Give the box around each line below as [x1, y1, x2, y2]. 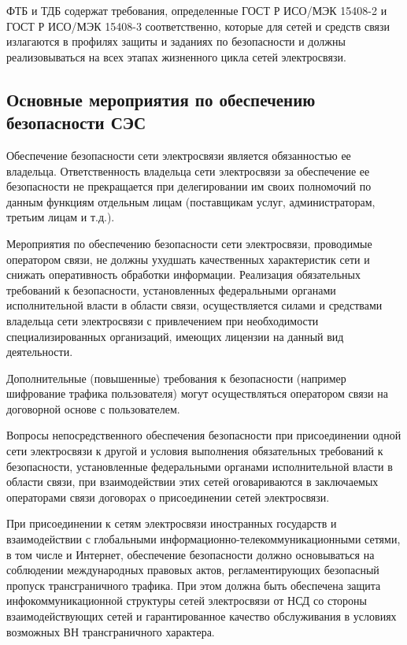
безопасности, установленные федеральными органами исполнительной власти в [6, 458, 393, 474]
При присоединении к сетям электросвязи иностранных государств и [6, 515, 337, 532]
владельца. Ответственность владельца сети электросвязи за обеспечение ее [6, 162, 370, 179]
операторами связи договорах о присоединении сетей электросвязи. [6, 488, 330, 505]
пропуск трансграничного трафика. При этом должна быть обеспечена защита [6, 576, 381, 593]
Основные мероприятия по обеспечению [6, 87, 316, 111]
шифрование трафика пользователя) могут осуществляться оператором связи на [6, 385, 388, 402]
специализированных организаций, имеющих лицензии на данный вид [6, 328, 344, 344]
